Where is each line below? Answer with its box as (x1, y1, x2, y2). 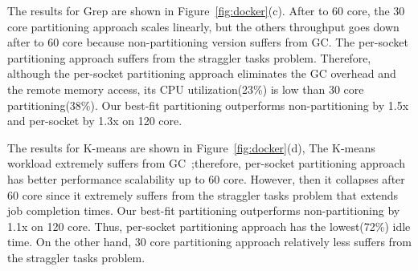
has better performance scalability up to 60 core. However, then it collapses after (7, 170, 405, 187)
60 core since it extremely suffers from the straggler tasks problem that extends (7, 186, 399, 203)
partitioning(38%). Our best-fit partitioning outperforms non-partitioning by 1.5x (7, 96, 409, 113)
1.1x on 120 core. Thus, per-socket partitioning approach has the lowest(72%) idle (7, 217, 411, 234)
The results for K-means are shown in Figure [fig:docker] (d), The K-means (7, 139, 375, 156)
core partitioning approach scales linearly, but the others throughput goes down (7, 18, 400, 34)
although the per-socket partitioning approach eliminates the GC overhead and (7, 65, 396, 82)
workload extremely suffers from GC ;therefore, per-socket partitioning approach (7, 155, 405, 172)
